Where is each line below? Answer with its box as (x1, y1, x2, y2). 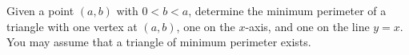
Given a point (6, 2, 74, 18)
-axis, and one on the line (245, 18, 370, 34)
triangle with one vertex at (6, 18, 138, 34)
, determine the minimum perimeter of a (188, 2, 387, 18)
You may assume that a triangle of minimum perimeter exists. (6, 33, 311, 50)
